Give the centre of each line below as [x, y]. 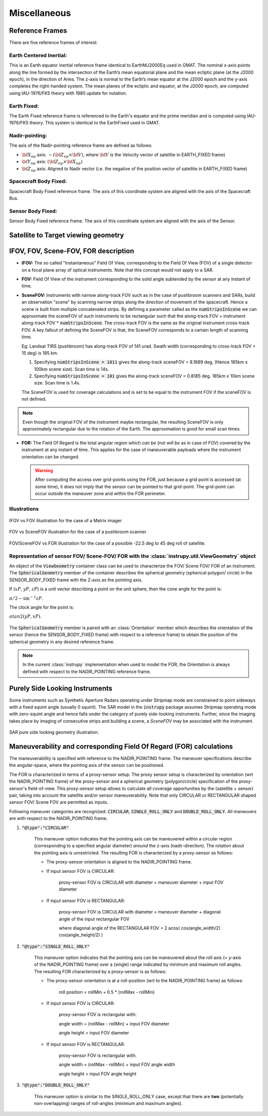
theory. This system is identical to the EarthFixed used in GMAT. [95, 123]
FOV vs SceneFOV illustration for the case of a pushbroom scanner [78, 532]
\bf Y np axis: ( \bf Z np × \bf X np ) [52, 162]
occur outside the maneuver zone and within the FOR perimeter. [100, 494]
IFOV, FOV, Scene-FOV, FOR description [71, 251]
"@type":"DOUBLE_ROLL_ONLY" [56, 1085]
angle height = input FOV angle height [98, 1074]
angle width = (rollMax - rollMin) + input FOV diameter [114, 1023]
